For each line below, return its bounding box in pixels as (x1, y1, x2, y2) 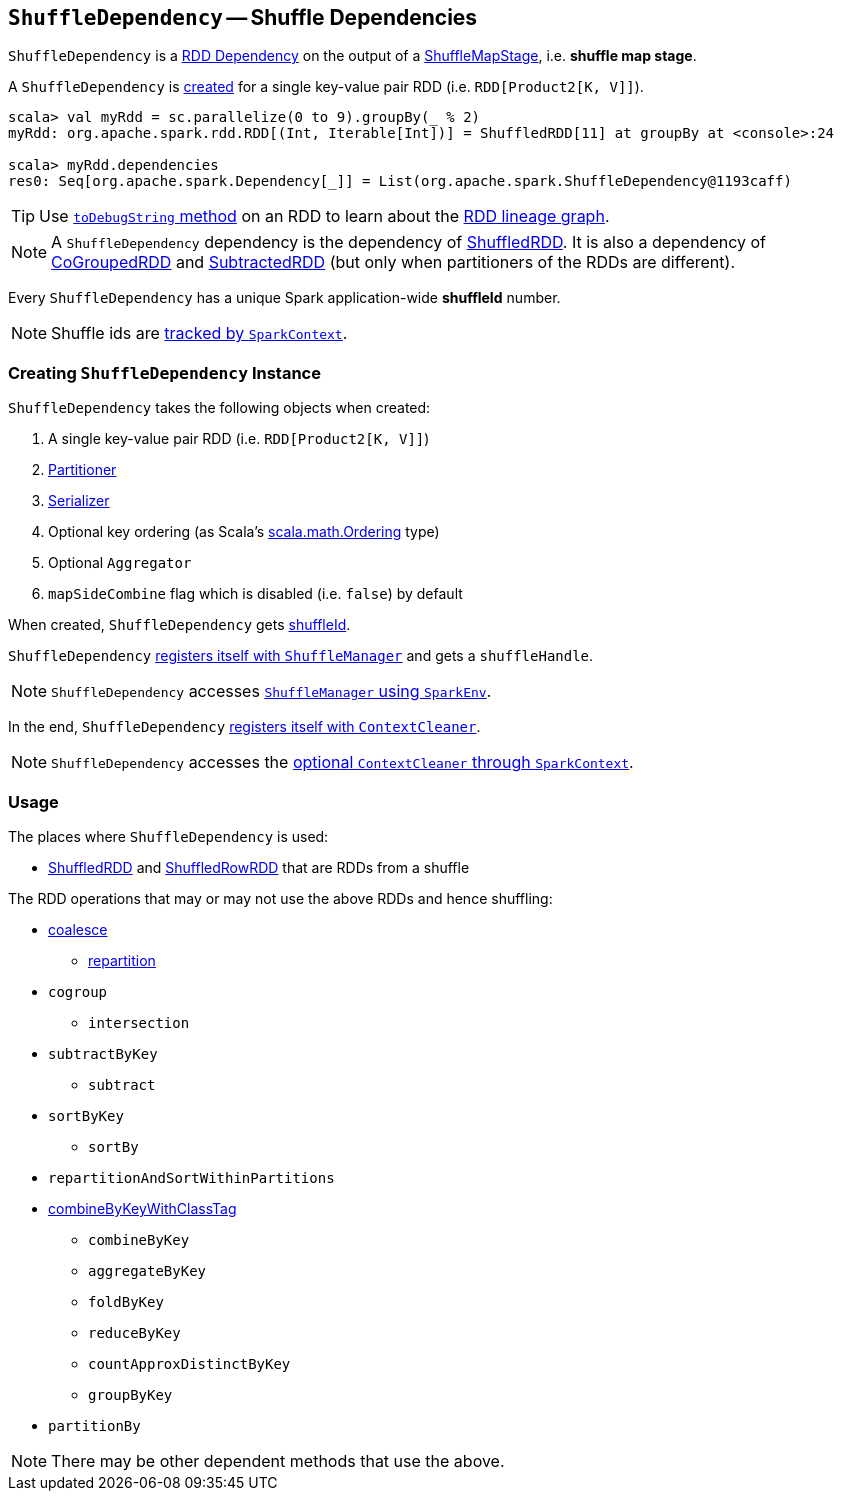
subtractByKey (48, 1045, 158, 1062)
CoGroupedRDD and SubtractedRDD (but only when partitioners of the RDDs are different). (51, 252, 735, 273)
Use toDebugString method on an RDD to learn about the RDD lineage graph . (39, 206, 610, 227)
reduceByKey (88, 1324, 181, 1341)
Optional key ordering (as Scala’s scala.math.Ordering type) (48, 523, 440, 541)
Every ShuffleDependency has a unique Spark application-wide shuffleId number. (8, 289, 561, 307)
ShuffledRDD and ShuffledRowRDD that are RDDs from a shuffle (48, 858, 470, 876)
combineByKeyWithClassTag (48, 1199, 237, 1217)
